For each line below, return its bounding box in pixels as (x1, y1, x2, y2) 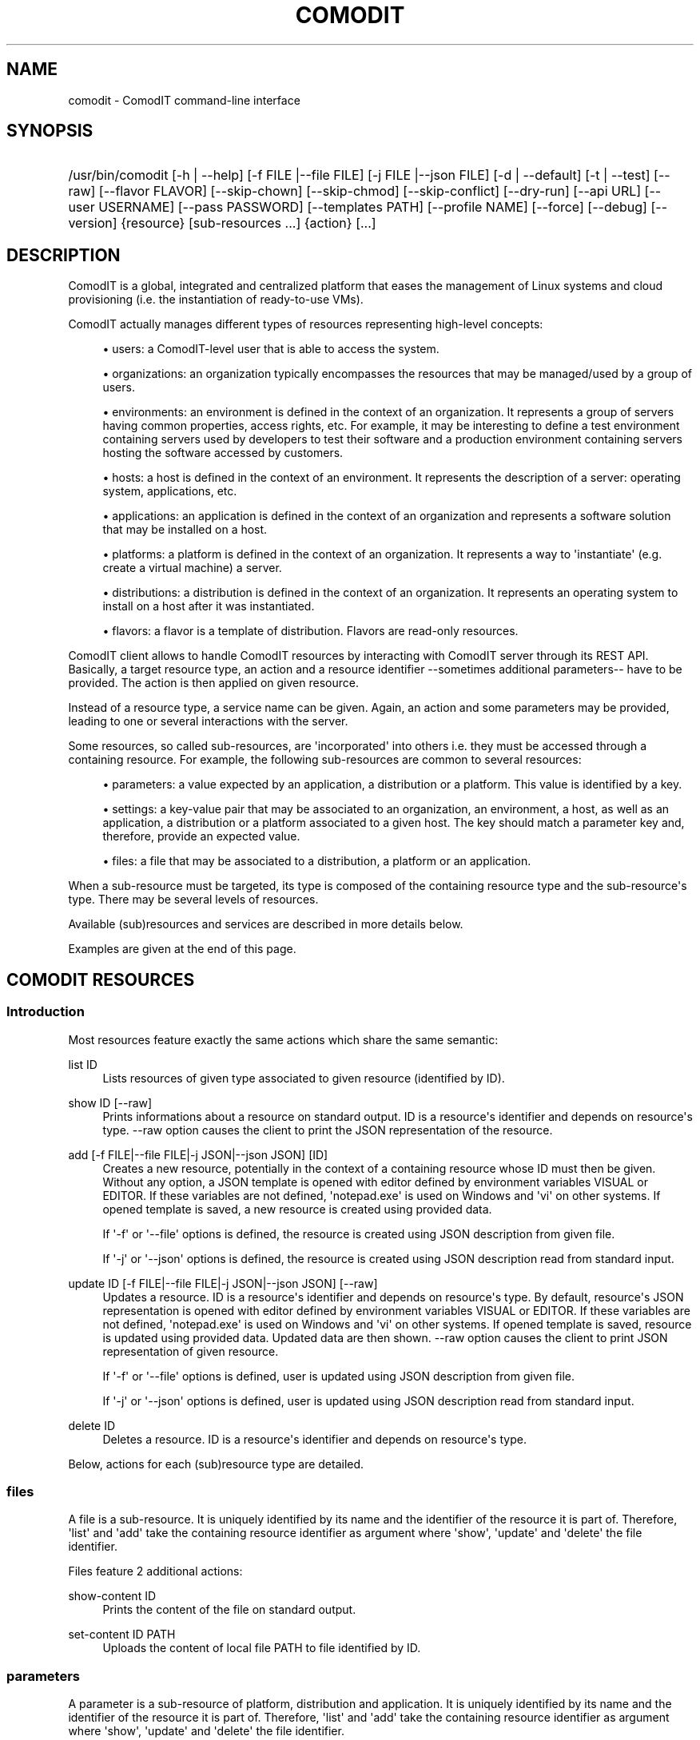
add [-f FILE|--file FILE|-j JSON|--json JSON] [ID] (68, 1147, 328, 1162)
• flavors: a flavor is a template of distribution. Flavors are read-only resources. (102, 624, 519, 638)
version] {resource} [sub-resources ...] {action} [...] (68, 215, 376, 232)
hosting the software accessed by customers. (102, 446, 344, 460)
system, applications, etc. (102, 484, 237, 499)
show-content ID (68, 1589, 157, 1603)
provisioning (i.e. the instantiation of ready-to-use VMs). (68, 292, 364, 307)
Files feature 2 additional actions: (68, 1564, 243, 1579)
